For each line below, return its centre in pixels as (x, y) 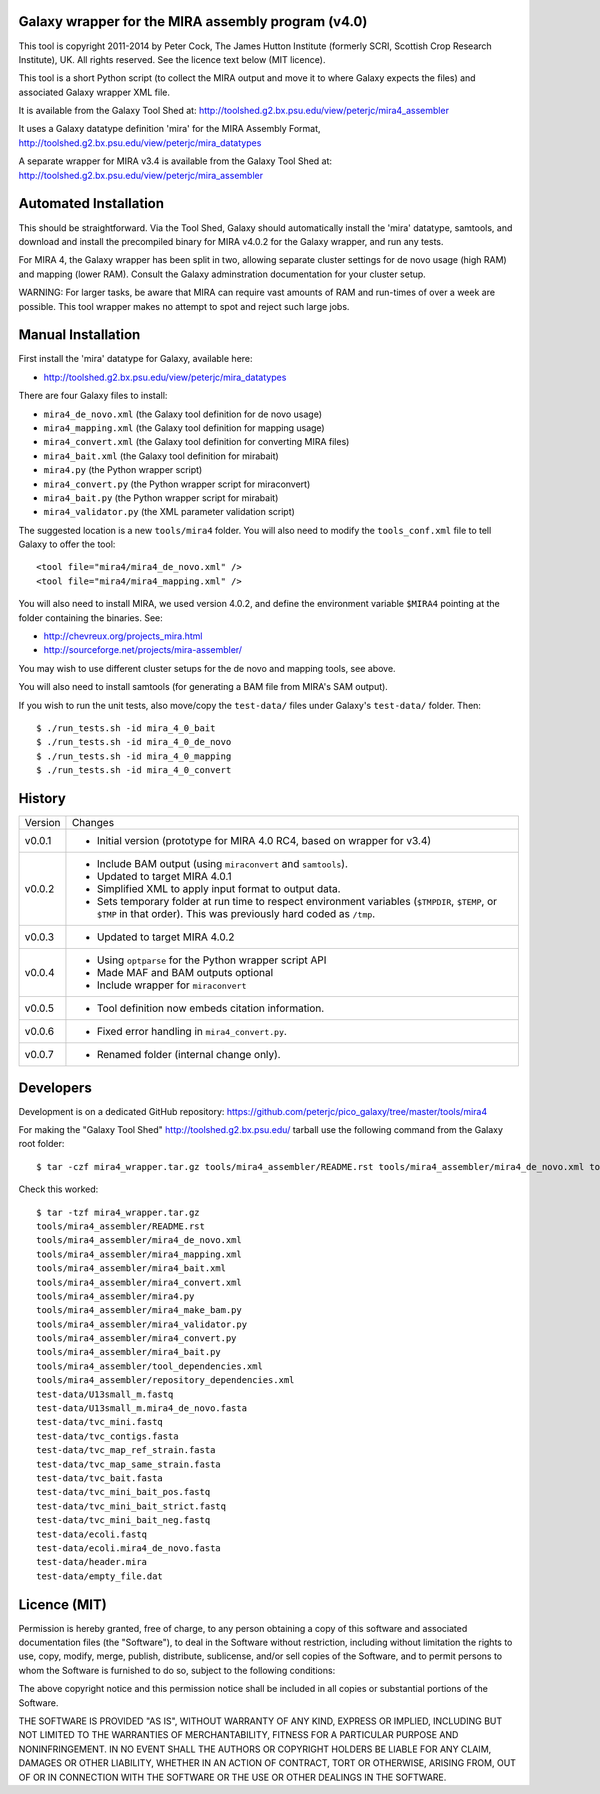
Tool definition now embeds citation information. (210, 1008)
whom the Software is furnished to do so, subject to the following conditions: (177, 1670)
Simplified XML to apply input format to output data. (218, 889)
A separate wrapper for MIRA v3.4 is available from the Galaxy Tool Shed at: (175, 161)
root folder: (41, 1144)
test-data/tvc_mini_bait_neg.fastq (123, 1520)
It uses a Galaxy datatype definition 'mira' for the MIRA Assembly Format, (169, 129)
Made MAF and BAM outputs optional (185, 973)
